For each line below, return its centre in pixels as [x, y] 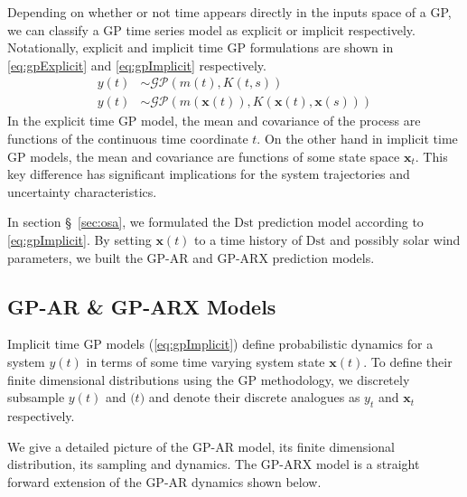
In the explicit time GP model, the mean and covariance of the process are [214, 121]
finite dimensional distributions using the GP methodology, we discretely [209, 379]
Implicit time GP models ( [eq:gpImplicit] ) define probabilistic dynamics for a [220, 344]
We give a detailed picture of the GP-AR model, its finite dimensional [201, 446]
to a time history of [248, 239]
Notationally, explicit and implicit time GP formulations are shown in [201, 47]
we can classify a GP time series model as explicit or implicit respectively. [211, 29]
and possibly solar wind [395, 239]
